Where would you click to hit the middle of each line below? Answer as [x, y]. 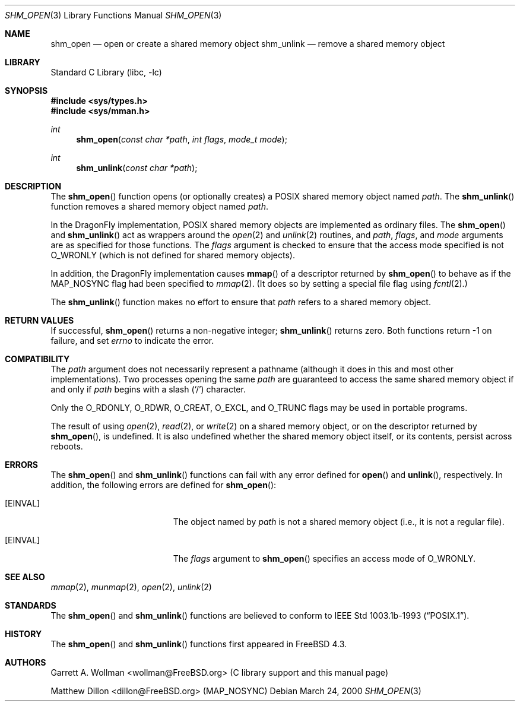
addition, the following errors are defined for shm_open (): [164, 485]
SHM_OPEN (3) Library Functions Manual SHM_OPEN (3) [113, 15]
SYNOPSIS [26, 91]
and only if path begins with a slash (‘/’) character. [148, 389]
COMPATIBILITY [37, 359]
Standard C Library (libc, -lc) [106, 72]
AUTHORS [26, 662]
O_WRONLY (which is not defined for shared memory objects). [173, 255]
